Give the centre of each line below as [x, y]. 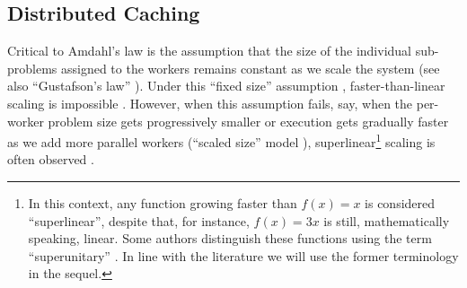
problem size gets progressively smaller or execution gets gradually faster [248, 121]
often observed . [51, 159]
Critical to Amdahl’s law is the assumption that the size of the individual [209, 51]
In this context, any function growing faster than [163, 203]
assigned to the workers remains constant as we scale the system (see [251, 68]
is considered [400, 203]
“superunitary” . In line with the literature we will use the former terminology [243, 255]
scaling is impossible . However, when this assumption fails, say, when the [210, 103]
